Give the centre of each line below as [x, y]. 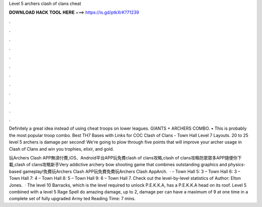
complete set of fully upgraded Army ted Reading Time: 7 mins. [72, 199]
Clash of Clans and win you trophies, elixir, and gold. [61, 149]
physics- [237, 165]
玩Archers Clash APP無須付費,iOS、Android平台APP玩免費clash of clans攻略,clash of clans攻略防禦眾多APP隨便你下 [125, 158]
